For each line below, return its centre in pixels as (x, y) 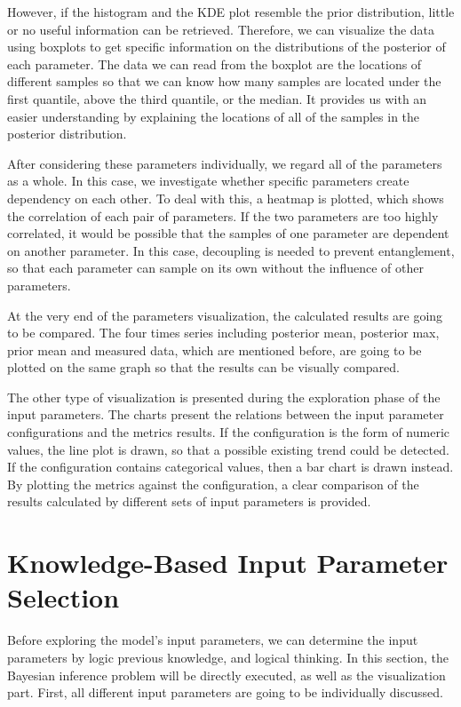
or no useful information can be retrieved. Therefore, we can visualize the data (221, 29)
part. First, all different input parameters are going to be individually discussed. (225, 692)
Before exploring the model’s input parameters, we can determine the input (213, 640)
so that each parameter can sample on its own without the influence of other (215, 268)
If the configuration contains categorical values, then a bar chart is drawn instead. (230, 467)
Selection (64, 597)
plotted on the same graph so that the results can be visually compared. (203, 367)
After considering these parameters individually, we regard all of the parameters (225, 163)
